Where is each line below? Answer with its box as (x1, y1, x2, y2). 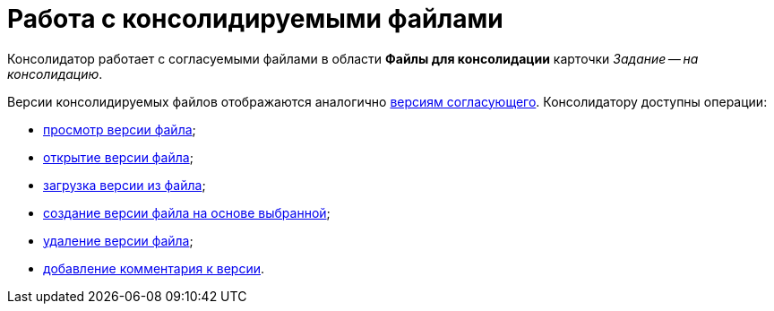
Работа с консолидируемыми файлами (7, 4, 503, 34)
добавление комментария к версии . (43, 260, 265, 276)
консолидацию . (7, 65, 103, 82)
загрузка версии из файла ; (43, 177, 206, 193)
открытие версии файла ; (43, 149, 193, 165)
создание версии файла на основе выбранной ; (43, 204, 331, 220)
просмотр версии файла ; (43, 121, 196, 137)
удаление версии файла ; (43, 232, 193, 248)
